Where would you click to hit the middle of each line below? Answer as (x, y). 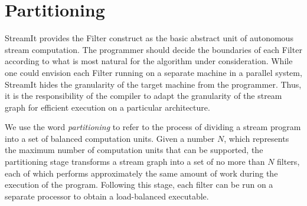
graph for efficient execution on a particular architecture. (107, 107)
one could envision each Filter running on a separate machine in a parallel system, (153, 72)
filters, (288, 162)
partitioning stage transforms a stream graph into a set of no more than (135, 162)
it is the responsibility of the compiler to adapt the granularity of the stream (143, 96)
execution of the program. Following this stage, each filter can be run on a (139, 185)
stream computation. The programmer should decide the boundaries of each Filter (153, 49)
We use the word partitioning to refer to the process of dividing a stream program (153, 127)
